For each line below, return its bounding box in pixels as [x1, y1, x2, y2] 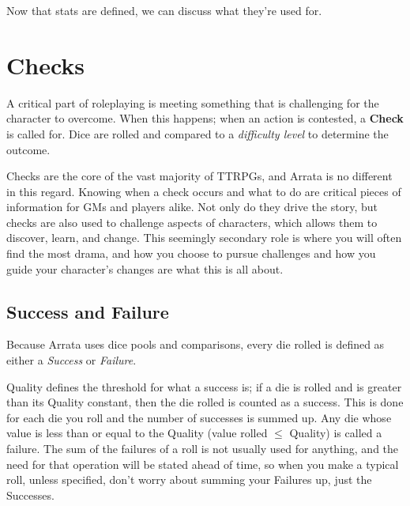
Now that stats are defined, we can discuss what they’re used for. [6, 2, 322, 18]
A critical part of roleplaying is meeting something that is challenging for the [6, 94, 379, 111]
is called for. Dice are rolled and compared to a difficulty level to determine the [6, 125, 389, 142]
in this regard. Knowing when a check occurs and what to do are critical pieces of [6, 183, 401, 199]
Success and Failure [6, 299, 169, 323]
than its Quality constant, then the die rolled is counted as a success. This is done [6, 394, 404, 410]
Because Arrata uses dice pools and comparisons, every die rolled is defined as [6, 336, 385, 353]
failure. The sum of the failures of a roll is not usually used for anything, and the [6, 440, 399, 457]
